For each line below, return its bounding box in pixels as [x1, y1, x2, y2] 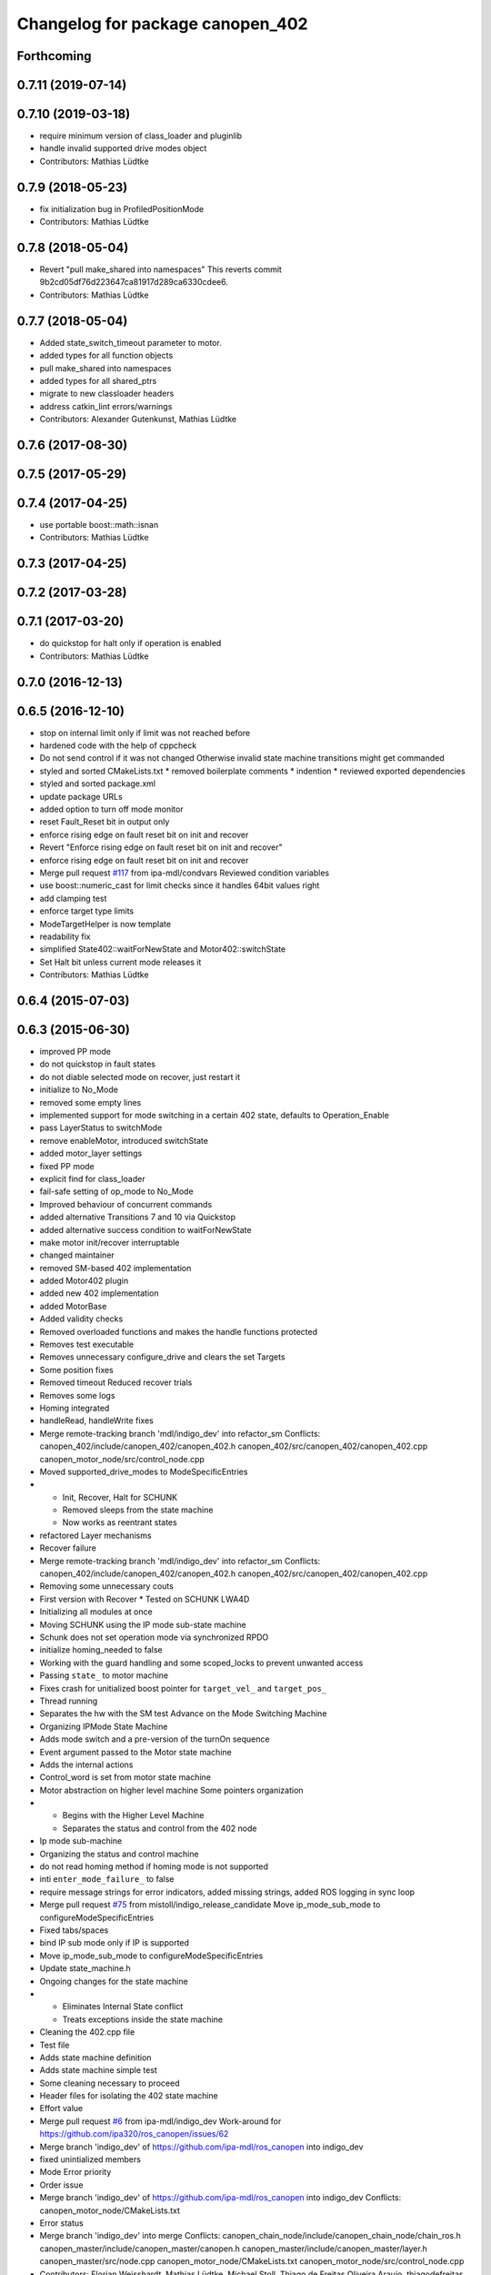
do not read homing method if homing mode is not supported [39, 1861, 268, 1872]
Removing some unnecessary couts [39, 1581, 175, 1592]
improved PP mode [39, 1046, 111, 1057]
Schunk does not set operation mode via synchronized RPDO [39, 1632, 269, 1643]
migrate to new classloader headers [39, 388, 175, 399]
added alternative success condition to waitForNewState [39, 1224, 252, 1235]
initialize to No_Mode [39, 1084, 118, 1096]
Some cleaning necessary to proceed [39, 2078, 180, 2088]
